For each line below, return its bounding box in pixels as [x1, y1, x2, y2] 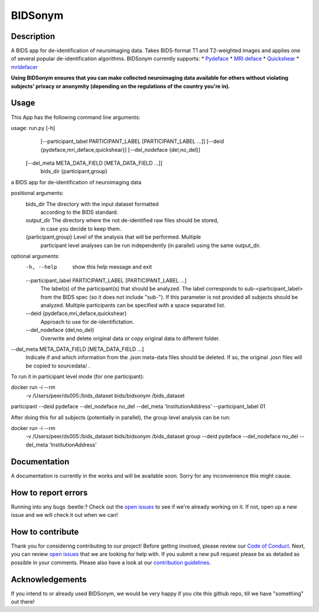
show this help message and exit [72, 263, 152, 271]
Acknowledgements [11, 574, 87, 584]
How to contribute [11, 526, 79, 537]
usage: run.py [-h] [11, 124, 56, 131]
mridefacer [11, 63, 38, 70]
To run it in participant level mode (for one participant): [11, 373, 145, 380]
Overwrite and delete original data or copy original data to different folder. [40, 334, 220, 342]
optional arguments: [11, 253, 60, 259]
